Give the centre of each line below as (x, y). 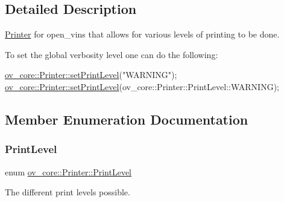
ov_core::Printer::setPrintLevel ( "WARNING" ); (91, 75)
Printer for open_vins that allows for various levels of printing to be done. (142, 34)
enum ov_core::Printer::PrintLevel (68, 171)
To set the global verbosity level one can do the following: (112, 54)
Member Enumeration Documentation (127, 119)
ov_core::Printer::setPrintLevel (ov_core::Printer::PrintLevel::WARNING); (142, 86)
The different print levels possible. (68, 192)
